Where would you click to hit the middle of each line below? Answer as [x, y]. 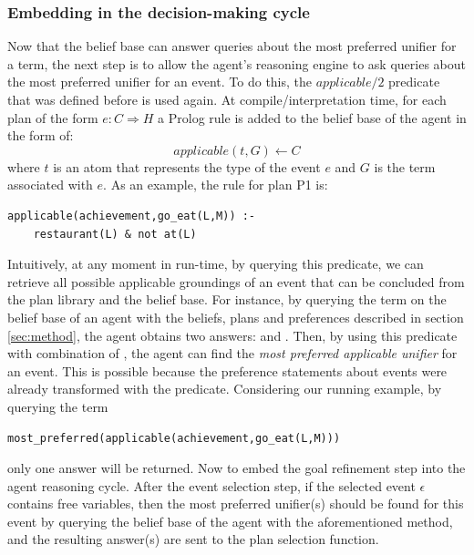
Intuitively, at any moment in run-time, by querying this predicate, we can [216, 264]
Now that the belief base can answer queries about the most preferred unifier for [232, 46]
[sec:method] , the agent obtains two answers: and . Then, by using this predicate [232, 335]
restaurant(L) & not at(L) [115, 234]
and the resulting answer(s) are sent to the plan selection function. [193, 539]
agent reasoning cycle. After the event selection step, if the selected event [211, 485]
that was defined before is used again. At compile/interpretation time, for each [227, 99]
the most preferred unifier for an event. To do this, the [160, 82]
